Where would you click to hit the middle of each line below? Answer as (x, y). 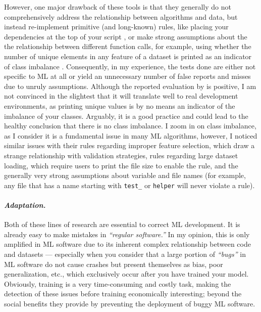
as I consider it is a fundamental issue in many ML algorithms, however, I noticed (131, 135)
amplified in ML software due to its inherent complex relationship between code (127, 244)
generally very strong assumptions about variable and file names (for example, (125, 175)
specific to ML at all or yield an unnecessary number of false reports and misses (127, 76)
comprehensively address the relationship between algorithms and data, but (121, 16)
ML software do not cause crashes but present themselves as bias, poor (114, 264)
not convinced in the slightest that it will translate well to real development (121, 96)
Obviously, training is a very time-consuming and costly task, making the (118, 283)
